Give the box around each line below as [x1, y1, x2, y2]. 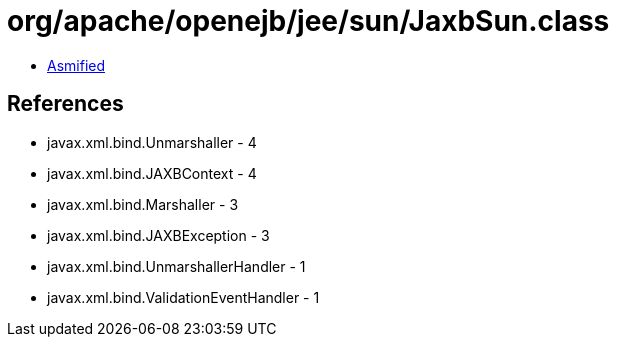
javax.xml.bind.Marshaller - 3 [47, 195, 239, 213]
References [7, 91, 124, 117]
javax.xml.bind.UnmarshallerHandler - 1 [47, 257, 306, 275]
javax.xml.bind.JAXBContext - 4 [47, 164, 257, 182]
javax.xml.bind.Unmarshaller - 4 [47, 133, 257, 151]
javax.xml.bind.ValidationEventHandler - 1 [47, 288, 320, 306]
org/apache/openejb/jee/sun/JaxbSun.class [7, 4, 610, 38]
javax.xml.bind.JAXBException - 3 [47, 226, 270, 244]
